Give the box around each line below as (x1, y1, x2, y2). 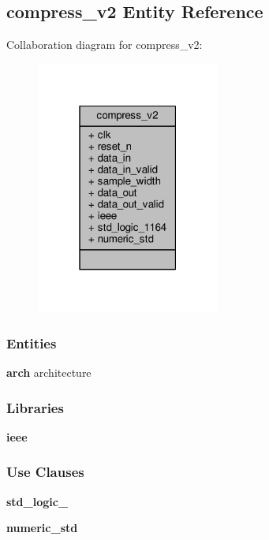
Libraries (6, 397, 64, 417)
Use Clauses (6, 462, 84, 482)
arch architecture (6, 364, 92, 381)
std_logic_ (6, 493, 69, 509)
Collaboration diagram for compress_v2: (6, 36, 203, 53)
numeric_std (6, 520, 78, 536)
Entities (6, 333, 57, 352)
